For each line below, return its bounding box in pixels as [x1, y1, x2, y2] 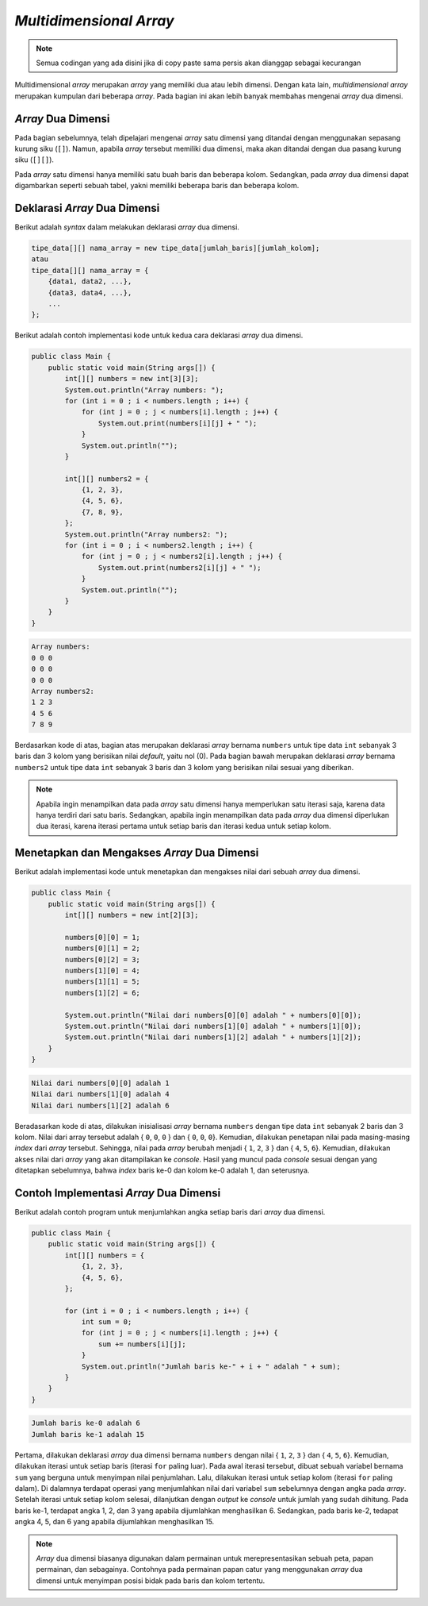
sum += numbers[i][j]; [97, 1339, 186, 1349]
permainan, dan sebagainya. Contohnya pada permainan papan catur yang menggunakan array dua [36, 1565, 364, 1574]
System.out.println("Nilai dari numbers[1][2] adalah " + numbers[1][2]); [64, 1033, 362, 1042]
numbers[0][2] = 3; [64, 955, 140, 964]
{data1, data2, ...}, [48, 277, 132, 286]
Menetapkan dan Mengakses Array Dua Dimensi [14, 846, 259, 860]
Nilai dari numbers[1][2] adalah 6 [31, 1100, 170, 1110]
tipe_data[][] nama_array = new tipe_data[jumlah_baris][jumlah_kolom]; [31, 244, 320, 253]
